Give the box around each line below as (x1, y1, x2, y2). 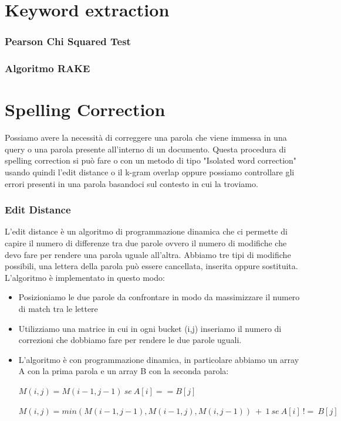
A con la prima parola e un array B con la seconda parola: (18, 365, 229, 377)
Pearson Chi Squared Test (5, 34, 131, 49)
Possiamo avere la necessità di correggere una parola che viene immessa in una (5, 131, 287, 144)
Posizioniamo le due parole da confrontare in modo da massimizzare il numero (18, 291, 300, 303)
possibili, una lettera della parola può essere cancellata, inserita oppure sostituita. (5, 260, 298, 272)
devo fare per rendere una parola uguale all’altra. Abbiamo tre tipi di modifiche (5, 248, 291, 260)
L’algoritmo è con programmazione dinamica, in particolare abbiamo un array (18, 353, 299, 365)
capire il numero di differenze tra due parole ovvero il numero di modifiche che (5, 236, 287, 249)
